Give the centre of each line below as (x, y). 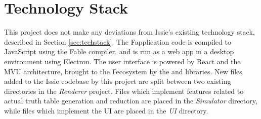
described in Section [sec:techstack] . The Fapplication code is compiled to (118, 41)
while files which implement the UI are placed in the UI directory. (106, 110)
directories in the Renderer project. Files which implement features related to (124, 91)
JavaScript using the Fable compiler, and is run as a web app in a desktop (119, 51)
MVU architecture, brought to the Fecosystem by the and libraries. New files (123, 71)
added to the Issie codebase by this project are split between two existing (118, 81)
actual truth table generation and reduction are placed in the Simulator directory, (131, 101)
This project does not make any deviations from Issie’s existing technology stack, (129, 32)
